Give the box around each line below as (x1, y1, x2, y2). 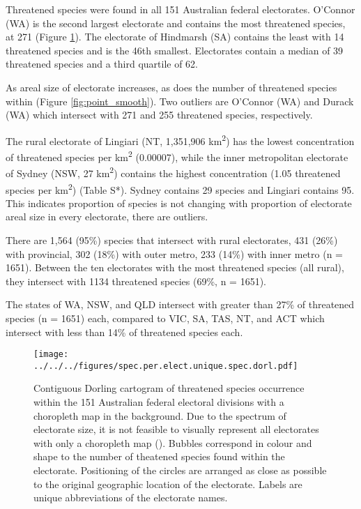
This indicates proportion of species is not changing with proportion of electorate (6, 195, 352, 210)
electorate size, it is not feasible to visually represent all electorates (33, 422, 319, 436)
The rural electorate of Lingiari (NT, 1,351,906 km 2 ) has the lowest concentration (6, 131, 355, 148)
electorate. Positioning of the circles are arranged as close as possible (33, 462, 327, 477)
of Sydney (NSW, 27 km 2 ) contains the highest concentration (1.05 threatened (6, 164, 341, 180)
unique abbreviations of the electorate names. (33, 490, 228, 505)
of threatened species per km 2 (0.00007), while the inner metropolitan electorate (6, 148, 348, 164)
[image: (33, 349, 69, 360)
